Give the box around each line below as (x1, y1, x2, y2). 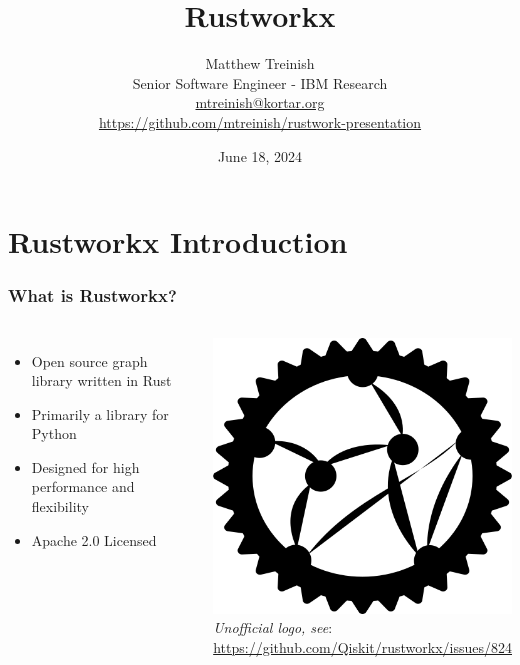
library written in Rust (31, 370, 172, 391)
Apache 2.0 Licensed (31, 529, 157, 550)
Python (31, 423, 77, 444)
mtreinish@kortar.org (195, 92, 325, 113)
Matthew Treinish (205, 53, 315, 74)
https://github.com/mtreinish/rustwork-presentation (98, 111, 422, 132)
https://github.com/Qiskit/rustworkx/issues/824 (213, 636, 512, 657)
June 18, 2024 (217, 145, 303, 166)
